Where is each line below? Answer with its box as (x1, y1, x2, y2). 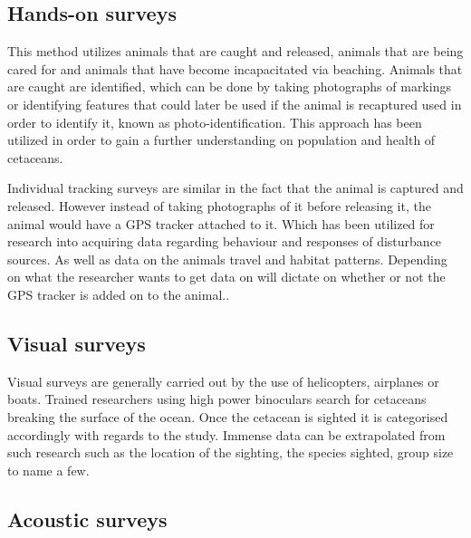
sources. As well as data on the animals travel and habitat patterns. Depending (7, 249, 447, 268)
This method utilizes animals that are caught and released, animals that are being (7, 42, 464, 61)
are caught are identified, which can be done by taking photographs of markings (7, 77, 451, 96)
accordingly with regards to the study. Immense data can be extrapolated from (7, 425, 446, 444)
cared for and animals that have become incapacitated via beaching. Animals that (7, 59, 463, 78)
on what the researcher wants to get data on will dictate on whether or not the (7, 267, 446, 286)
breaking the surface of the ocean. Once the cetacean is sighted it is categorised (7, 407, 448, 426)
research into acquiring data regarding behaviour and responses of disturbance (7, 232, 442, 251)
